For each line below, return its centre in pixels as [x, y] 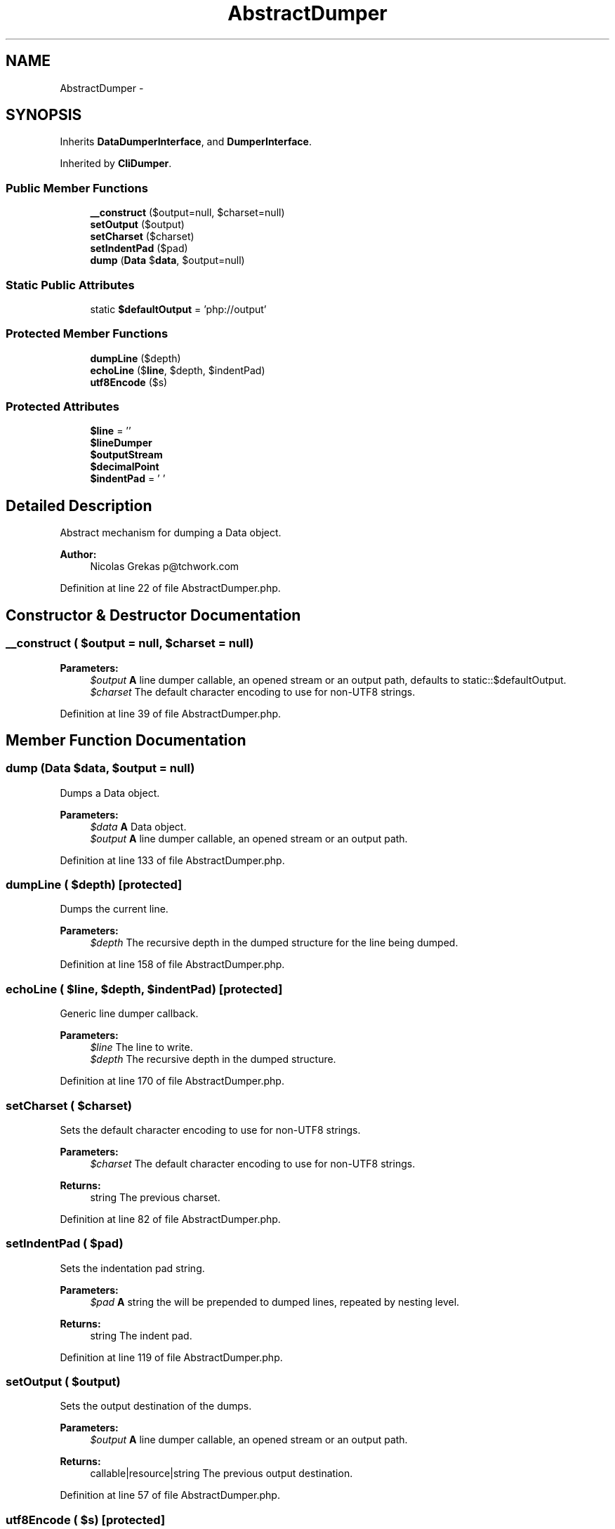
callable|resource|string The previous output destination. [221, 1474]
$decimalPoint [125, 467]
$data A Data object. [138, 826]
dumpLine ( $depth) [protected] [94, 885]
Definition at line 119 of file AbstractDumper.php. [171, 1357]
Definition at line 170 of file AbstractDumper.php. [172, 1081]
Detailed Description [79, 505]
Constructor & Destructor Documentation [153, 615]
